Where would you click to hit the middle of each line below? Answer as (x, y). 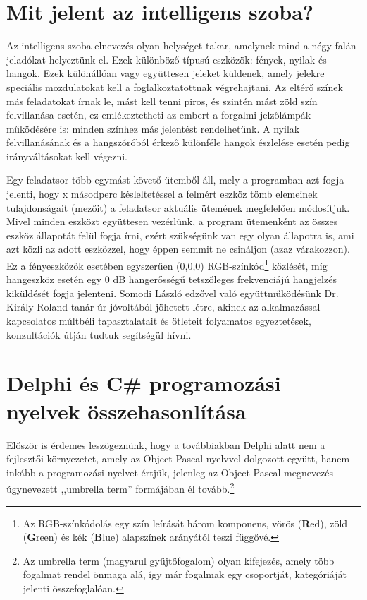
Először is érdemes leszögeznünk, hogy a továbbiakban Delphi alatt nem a (166, 444)
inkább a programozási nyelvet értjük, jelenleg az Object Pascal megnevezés (170, 472)
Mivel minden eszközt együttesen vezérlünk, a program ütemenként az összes (172, 221)
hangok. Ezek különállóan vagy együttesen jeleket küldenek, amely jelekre (166, 73)
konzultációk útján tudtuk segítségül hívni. (99, 334)
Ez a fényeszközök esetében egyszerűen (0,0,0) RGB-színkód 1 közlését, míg (167, 264)
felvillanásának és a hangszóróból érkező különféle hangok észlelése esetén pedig (178, 142)
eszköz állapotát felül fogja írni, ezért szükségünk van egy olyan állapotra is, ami (180, 235)
